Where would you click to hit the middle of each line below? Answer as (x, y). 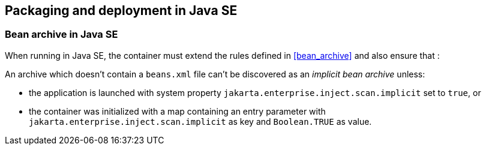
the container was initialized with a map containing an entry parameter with (177, 111)
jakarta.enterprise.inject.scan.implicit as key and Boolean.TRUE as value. (200, 121)
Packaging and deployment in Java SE (121, 10)
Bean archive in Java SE (61, 34)
